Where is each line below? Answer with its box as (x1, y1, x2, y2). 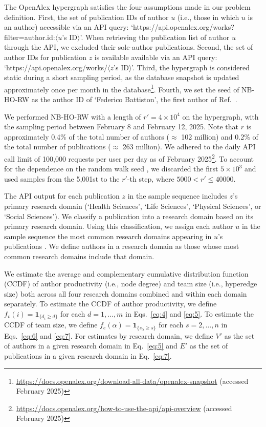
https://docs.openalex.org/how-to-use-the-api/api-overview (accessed (16, 402, 232, 413)
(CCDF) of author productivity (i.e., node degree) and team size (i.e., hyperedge (4, 278, 257, 289)
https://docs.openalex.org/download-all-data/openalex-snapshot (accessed (16, 375, 249, 386)
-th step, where (127, 173, 174, 184)
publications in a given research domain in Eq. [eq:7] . (4, 351, 172, 361)
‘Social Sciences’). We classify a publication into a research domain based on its (4, 210, 254, 221)
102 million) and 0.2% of (181, 131, 258, 142)
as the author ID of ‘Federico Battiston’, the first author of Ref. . (31, 94, 237, 104)
